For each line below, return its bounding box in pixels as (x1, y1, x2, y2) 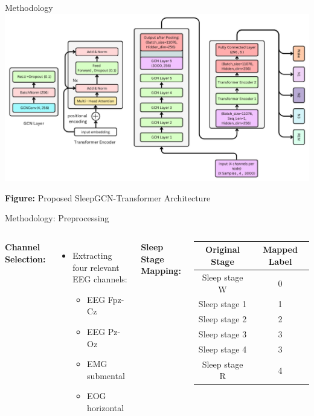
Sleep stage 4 (198, 342, 247, 355)
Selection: (5, 252, 46, 265)
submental (87, 369, 125, 382)
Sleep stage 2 (198, 313, 247, 325)
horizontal (87, 401, 124, 414)
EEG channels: (72, 273, 127, 285)
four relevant (72, 261, 120, 273)
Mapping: (141, 264, 182, 277)
